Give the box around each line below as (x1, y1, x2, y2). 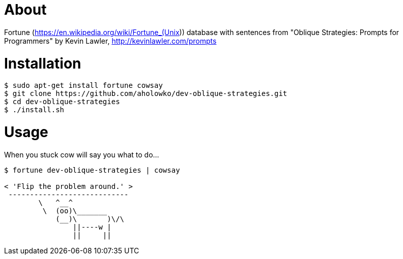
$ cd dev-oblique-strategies (4, 98, 120, 106)
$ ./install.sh (4, 106, 65, 114)
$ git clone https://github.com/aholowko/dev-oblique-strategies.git (4, 89, 287, 98)
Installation (4, 54, 81, 72)
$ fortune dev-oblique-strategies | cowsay (4, 166, 180, 174)
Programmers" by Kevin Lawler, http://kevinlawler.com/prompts (4, 36, 217, 45)
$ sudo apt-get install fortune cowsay (4, 81, 163, 90)
